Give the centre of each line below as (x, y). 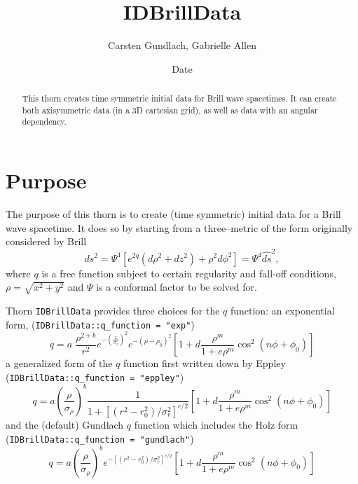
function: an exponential (282, 310)
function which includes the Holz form (216, 424)
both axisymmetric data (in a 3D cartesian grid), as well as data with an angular (170, 110)
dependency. (44, 122)
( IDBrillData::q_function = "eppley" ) (95, 376)
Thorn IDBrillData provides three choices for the (113, 310)
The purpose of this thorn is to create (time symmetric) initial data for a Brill (173, 214)
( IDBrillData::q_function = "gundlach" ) (100, 438)
